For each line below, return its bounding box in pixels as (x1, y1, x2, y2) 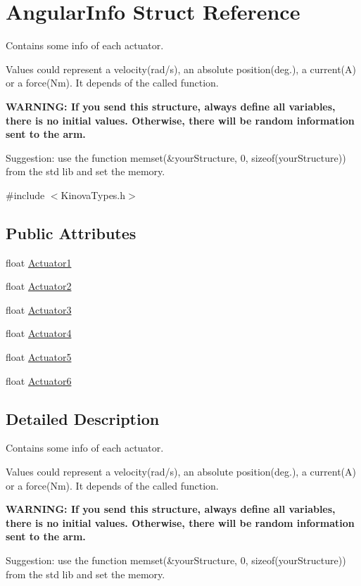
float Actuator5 (6, 350, 72, 364)
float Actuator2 (6, 279, 72, 293)
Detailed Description (6, 407, 160, 429)
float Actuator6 (6, 373, 72, 388)
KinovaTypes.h (61, 187, 126, 202)
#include (6, 187, 45, 202)
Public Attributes (6, 222, 137, 243)
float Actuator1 (6, 255, 72, 269)
